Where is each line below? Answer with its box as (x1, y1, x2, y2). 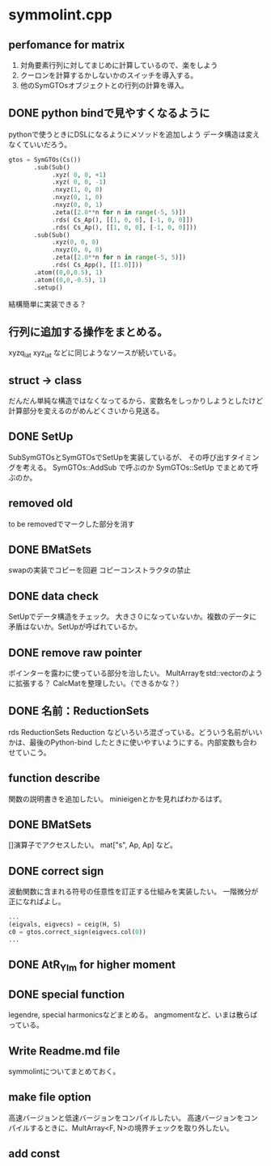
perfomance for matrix (8, 38, 125, 52)
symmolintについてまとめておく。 (8, 1067, 121, 1076)
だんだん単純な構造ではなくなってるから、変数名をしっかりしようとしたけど (8, 395, 264, 405)
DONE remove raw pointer (8, 645, 142, 660)
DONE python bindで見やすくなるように (8, 107, 210, 120)
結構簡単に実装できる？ (8, 299, 87, 309)
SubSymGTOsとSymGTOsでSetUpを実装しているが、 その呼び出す (8, 452, 231, 462)
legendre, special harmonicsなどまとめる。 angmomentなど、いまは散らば (8, 1010, 258, 1020)
